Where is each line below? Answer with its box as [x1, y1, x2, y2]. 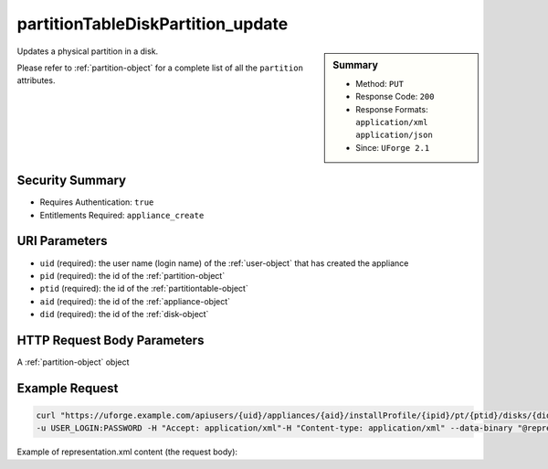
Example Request [16, 380, 119, 396]
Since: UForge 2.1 [355, 142, 430, 153]
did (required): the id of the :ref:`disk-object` [39, 309, 209, 320]
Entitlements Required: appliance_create [39, 209, 205, 220]
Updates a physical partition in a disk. [16, 46, 159, 57]
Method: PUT [355, 78, 404, 89]
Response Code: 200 [355, 91, 435, 102]
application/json [355, 130, 433, 141]
